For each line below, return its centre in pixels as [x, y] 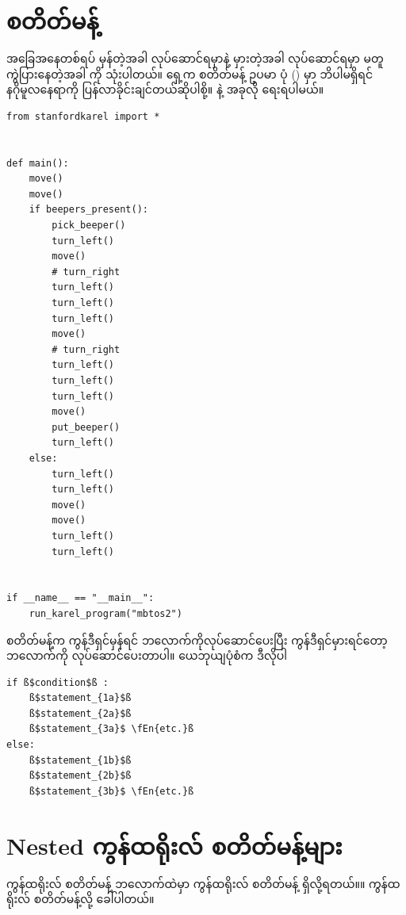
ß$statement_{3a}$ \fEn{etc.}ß [111, 729]
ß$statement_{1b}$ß [80, 760]
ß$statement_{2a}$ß [80, 713]
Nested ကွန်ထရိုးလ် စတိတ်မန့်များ [174, 845]
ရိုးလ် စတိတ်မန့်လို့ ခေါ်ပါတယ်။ [80, 899]
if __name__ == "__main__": [80, 598]
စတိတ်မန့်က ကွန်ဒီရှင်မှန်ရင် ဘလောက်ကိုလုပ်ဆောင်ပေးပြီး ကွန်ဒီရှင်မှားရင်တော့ [197, 639]
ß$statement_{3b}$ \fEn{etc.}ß [111, 791]
